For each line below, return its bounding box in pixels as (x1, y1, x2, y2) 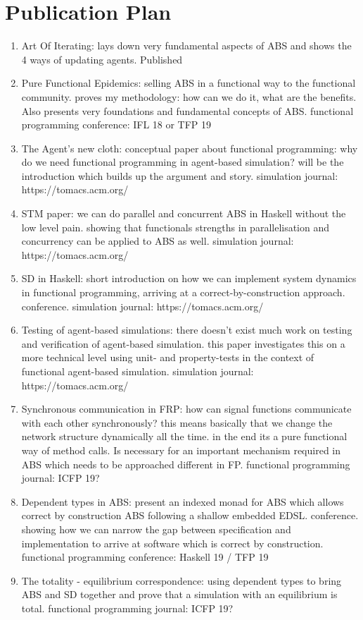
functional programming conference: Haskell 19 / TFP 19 (21, 549, 269, 564)
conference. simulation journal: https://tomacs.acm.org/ (21, 298, 264, 313)
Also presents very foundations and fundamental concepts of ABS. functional (21, 103, 354, 118)
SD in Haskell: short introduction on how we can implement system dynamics (21, 271, 357, 286)
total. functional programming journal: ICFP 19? (21, 600, 234, 615)
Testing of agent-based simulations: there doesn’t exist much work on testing (21, 322, 352, 337)
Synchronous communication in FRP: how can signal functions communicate (21, 401, 352, 416)
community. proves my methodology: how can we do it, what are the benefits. (21, 89, 357, 104)
